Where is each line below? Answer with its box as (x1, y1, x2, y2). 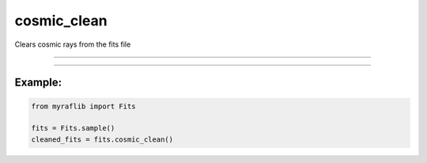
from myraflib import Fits (31, 101, 136, 111)
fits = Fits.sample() (31, 123, 115, 133)
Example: (14, 76, 62, 89)
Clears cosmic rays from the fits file (14, 40, 131, 49)
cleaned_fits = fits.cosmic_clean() (31, 135, 174, 144)
